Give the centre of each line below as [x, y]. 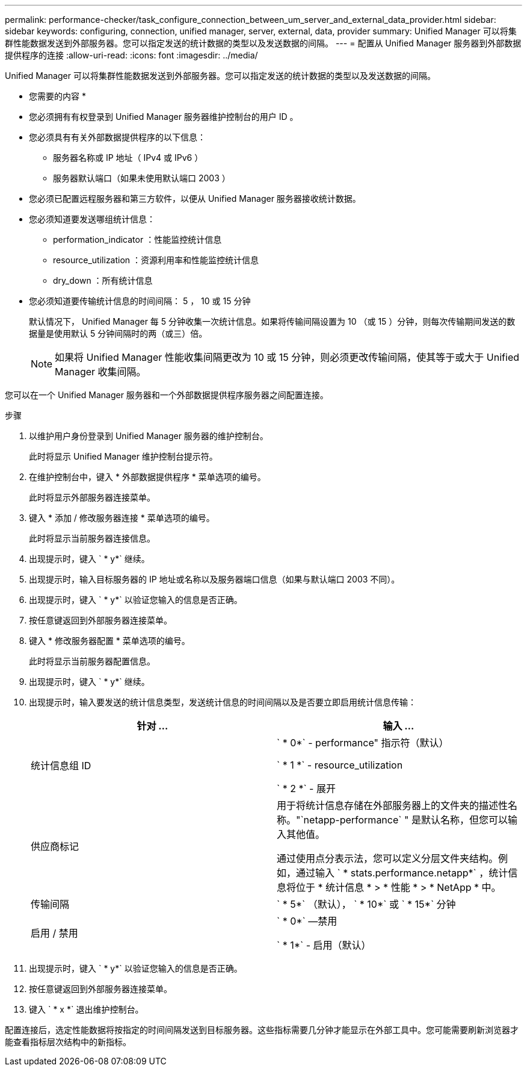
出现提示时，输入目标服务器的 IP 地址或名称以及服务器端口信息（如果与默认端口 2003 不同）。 [214, 579]
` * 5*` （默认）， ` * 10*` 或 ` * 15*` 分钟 [366, 904]
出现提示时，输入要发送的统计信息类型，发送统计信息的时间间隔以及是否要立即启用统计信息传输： [223, 702]
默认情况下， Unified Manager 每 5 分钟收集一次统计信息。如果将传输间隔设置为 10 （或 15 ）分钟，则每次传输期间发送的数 [272, 321]
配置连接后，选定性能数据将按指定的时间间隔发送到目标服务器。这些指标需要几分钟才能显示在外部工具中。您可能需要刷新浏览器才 [262, 1030]
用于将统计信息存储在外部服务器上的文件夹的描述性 [393, 805]
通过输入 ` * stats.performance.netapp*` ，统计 [402, 873]
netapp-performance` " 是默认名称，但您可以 [405, 820]
